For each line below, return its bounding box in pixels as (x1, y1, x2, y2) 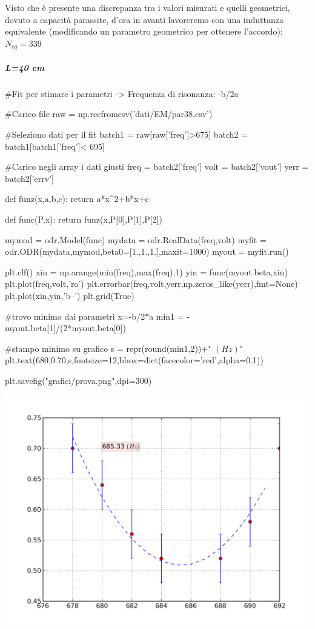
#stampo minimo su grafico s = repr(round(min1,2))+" (5, 341, 211, 354)
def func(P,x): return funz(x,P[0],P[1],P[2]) (5, 212, 162, 225)
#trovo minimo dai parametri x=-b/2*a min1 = (5, 309, 184, 322)
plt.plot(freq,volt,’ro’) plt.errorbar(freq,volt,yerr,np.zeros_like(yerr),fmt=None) (5, 277, 298, 290)
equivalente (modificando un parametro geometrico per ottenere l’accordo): (5, 25, 283, 38)
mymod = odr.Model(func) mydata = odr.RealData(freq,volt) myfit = (5, 233, 267, 246)
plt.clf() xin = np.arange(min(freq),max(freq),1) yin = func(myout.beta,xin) (5, 265, 288, 278)
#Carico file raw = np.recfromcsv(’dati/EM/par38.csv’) (5, 107, 213, 120)
